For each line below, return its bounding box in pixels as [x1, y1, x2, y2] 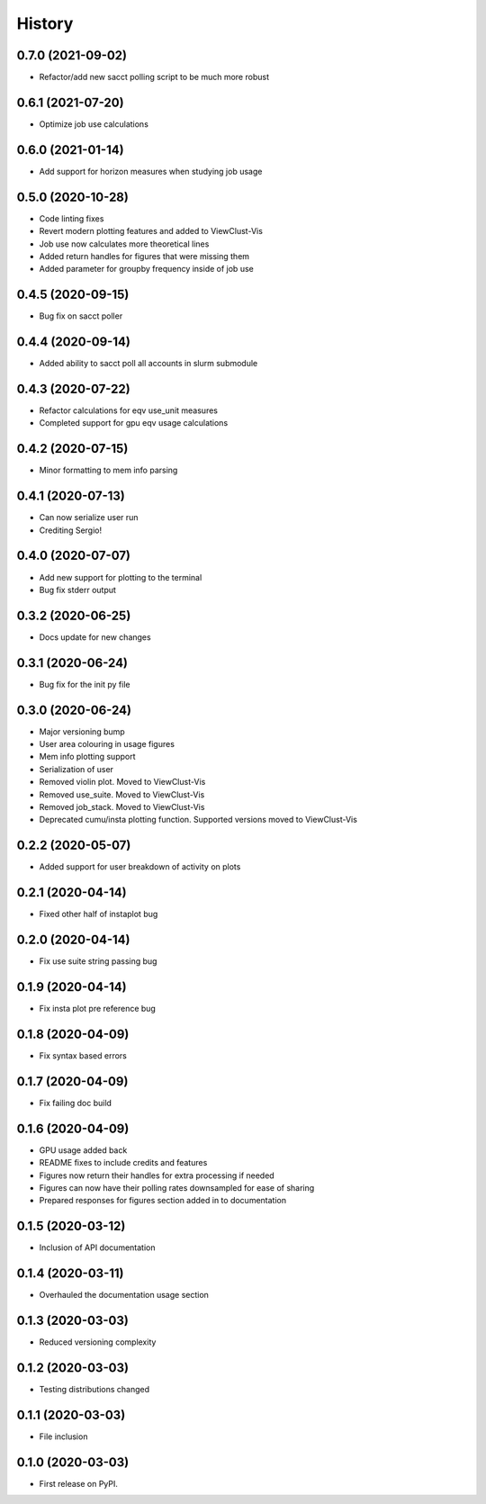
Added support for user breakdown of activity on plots [39, 861, 241, 872]
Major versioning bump [39, 725, 125, 737]
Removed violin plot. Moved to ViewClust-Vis [39, 777, 206, 788]
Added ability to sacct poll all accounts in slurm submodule [39, 358, 258, 369]
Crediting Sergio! [39, 525, 103, 536]
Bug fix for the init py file [39, 679, 130, 689]
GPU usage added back [39, 1144, 128, 1156]
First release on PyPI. [39, 1478, 119, 1489]
